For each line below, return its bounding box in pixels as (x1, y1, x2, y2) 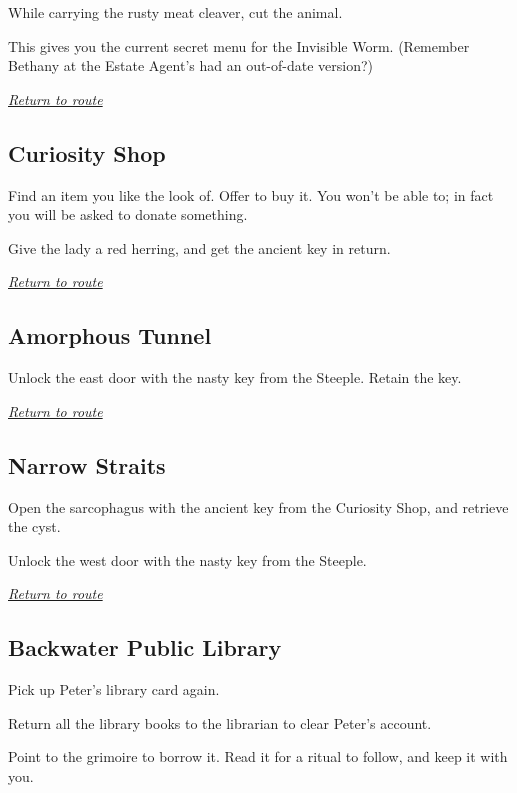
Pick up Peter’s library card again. (8, 679, 220, 700)
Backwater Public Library (8, 632, 282, 663)
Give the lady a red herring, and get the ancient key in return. (8, 237, 391, 258)
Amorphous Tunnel (8, 320, 212, 351)
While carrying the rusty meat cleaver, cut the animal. (8, 2, 343, 22)
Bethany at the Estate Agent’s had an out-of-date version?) (8, 55, 374, 76)
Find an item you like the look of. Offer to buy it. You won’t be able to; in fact (8, 184, 494, 205)
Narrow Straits (8, 449, 166, 480)
